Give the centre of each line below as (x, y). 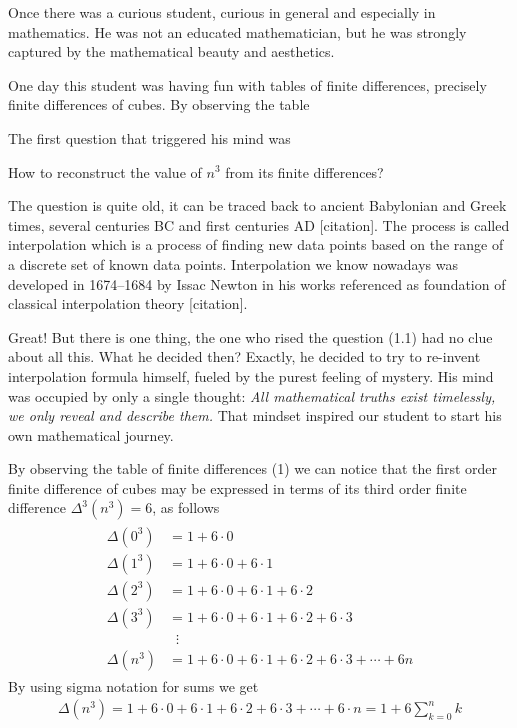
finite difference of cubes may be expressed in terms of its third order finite (237, 487)
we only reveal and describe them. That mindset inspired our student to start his (255, 415)
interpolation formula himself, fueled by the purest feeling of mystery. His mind (251, 375)
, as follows (186, 507)
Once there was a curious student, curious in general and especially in (222, 12)
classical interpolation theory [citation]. (128, 303)
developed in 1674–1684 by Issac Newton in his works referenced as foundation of (257, 283)
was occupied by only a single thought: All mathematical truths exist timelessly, (252, 395)
